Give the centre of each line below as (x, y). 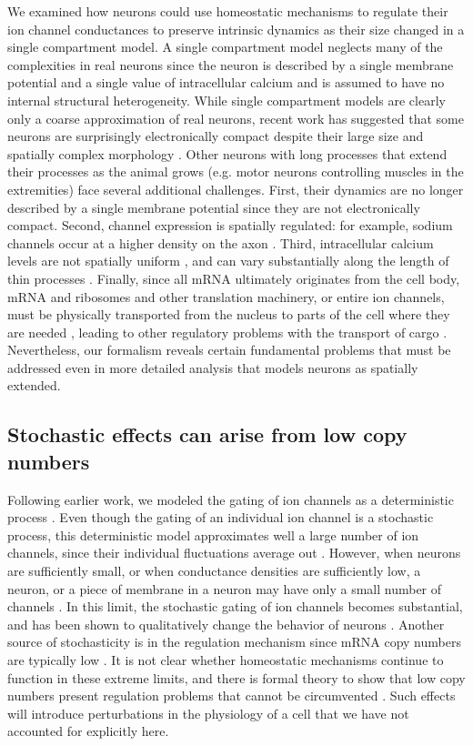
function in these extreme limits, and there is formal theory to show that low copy (236, 677)
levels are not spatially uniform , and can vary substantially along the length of (228, 261)
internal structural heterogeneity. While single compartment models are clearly (226, 100)
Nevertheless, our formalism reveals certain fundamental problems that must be (229, 350)
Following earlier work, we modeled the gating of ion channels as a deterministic (231, 499)
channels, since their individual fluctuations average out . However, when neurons (234, 553)
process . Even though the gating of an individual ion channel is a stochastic (221, 517)
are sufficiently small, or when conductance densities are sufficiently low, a (214, 571)
